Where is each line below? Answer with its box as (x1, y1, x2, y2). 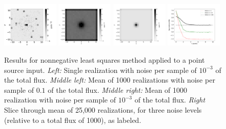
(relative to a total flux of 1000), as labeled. (4, 114, 141, 125)
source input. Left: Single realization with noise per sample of (4, 64, 197, 75)
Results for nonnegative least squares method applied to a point (4, 54, 205, 65)
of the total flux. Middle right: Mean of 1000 (48, 84, 188, 95)
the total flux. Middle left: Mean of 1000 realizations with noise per (4, 74, 215, 85)
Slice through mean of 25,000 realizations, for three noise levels (4, 104, 202, 115)
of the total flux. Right (134, 94, 206, 105)
